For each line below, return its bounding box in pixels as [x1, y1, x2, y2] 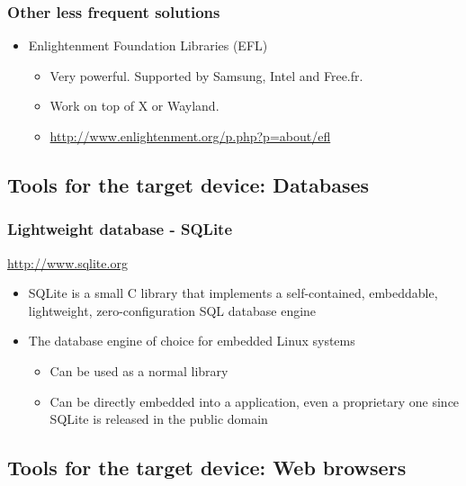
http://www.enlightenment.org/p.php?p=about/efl [49, 127, 331, 145]
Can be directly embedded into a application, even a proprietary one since [49, 391, 460, 410]
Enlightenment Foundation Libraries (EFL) [28, 36, 268, 55]
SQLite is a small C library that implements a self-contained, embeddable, [28, 283, 438, 302]
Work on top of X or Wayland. [49, 96, 220, 115]
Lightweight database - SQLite [7, 218, 233, 240]
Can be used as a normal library [49, 361, 229, 380]
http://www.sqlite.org [7, 253, 128, 272]
